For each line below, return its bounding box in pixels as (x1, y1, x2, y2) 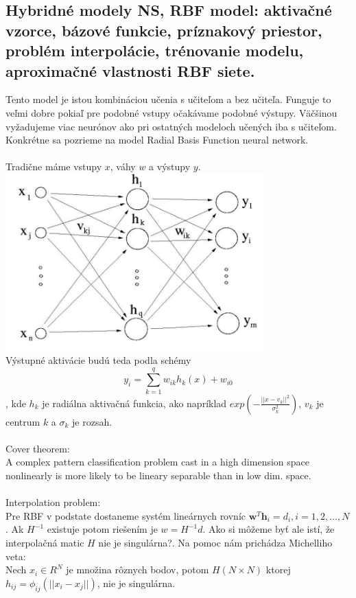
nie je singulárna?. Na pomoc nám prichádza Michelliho (98, 536, 333, 550)
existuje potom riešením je (47, 522, 158, 536)
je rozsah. (72, 414, 112, 428)
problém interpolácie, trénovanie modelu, (5, 40, 304, 61)
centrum (5, 414, 40, 428)
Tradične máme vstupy (5, 159, 102, 174)
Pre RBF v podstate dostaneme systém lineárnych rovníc (5, 508, 246, 522)
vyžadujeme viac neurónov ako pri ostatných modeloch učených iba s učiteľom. (5, 119, 337, 133)
